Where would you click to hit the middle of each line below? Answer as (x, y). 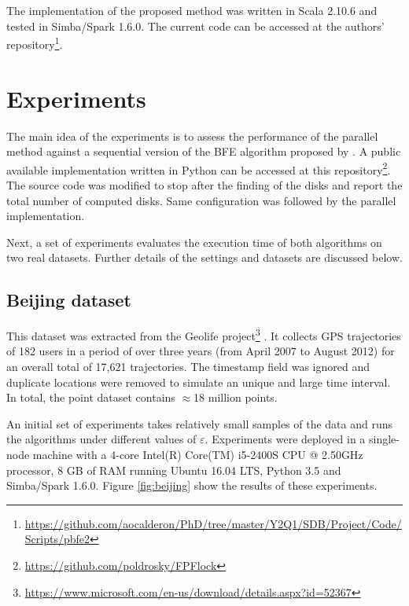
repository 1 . (35, 43)
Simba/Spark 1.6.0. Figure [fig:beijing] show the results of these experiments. (192, 485)
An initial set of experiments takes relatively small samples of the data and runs (200, 423)
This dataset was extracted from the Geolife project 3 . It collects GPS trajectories (204, 334)
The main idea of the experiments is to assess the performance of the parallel (192, 136)
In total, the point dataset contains (91, 397)
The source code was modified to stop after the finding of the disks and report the (204, 185)
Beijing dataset (69, 300)
